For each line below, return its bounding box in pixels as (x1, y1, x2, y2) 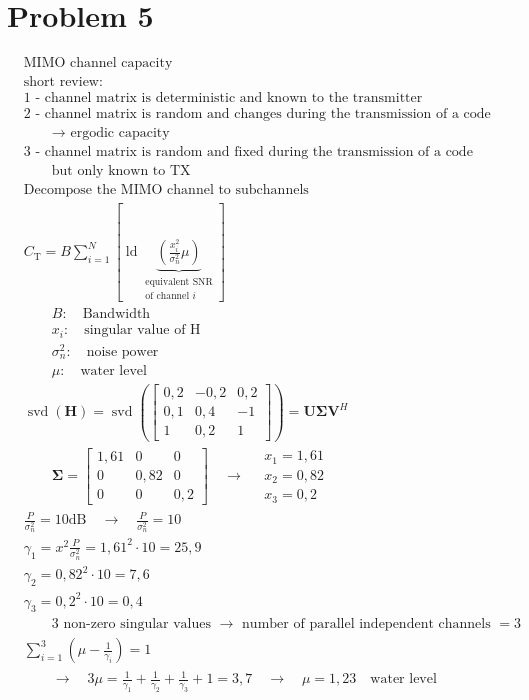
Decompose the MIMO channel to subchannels (23, 183, 309, 198)
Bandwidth (82, 307, 151, 322)
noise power (86, 344, 159, 359)
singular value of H (84, 323, 201, 338)
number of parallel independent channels (242, 617, 491, 632)
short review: (23, 75, 103, 90)
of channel (145, 291, 190, 302)
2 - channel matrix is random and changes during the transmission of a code (23, 107, 491, 122)
